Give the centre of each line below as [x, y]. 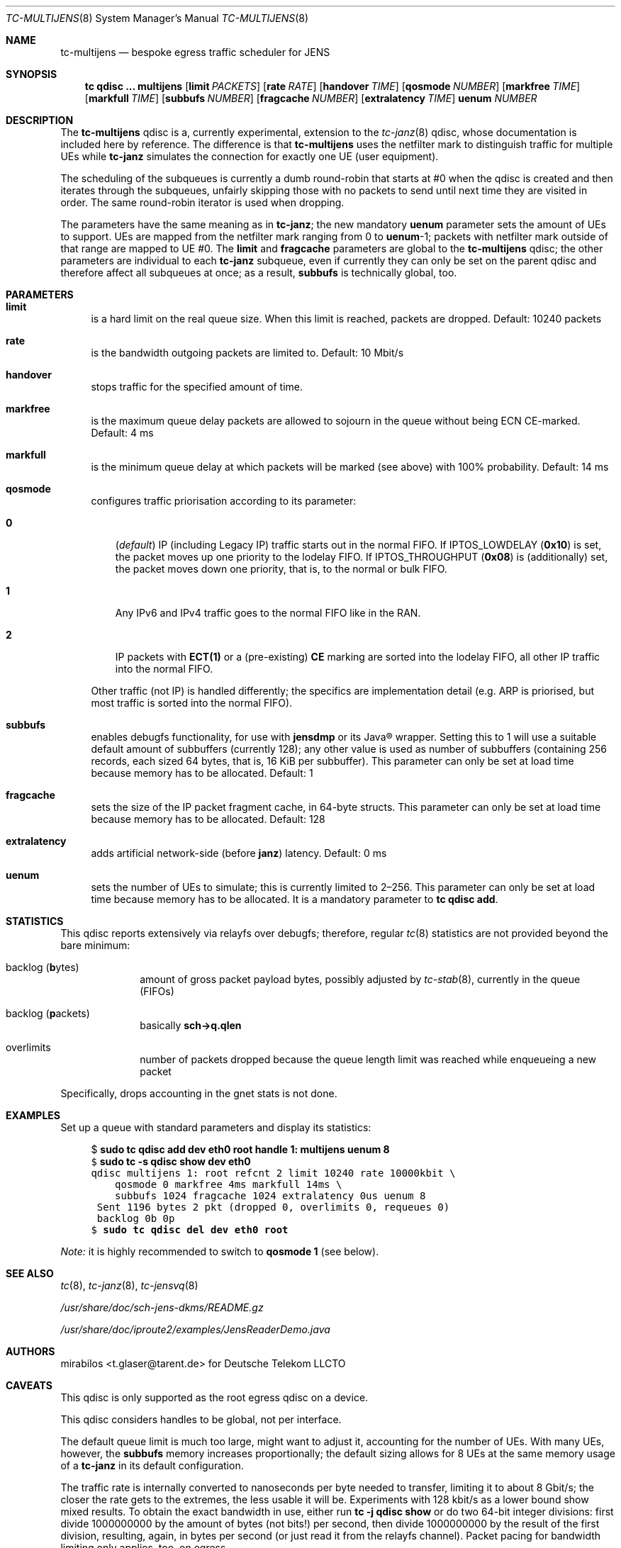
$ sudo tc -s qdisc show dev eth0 [171, 1161]
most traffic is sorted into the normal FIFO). [192, 703]
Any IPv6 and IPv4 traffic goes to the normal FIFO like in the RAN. [268, 613]
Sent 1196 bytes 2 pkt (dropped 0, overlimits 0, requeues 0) [273, 1207]
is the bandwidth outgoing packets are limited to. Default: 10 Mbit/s [247, 353]
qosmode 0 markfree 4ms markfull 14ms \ [229, 1184]
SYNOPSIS [32, 74]
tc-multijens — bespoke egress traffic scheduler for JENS [195, 52]
